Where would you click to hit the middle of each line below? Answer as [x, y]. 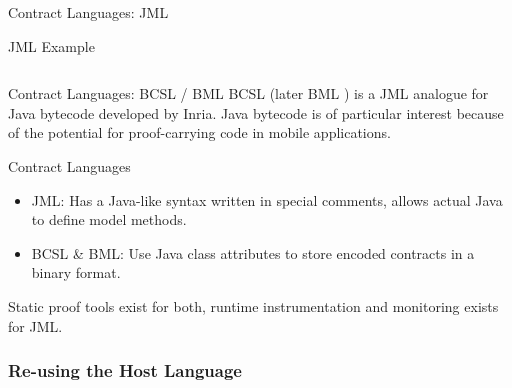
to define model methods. [109, 219]
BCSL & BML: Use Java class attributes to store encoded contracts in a [253, 252]
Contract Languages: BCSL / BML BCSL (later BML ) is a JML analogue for [248, 93]
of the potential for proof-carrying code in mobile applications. [199, 132]
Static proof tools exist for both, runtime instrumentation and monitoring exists [253, 305]
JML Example [51, 45]
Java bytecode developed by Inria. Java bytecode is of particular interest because [256, 112]
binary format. [76, 272]
